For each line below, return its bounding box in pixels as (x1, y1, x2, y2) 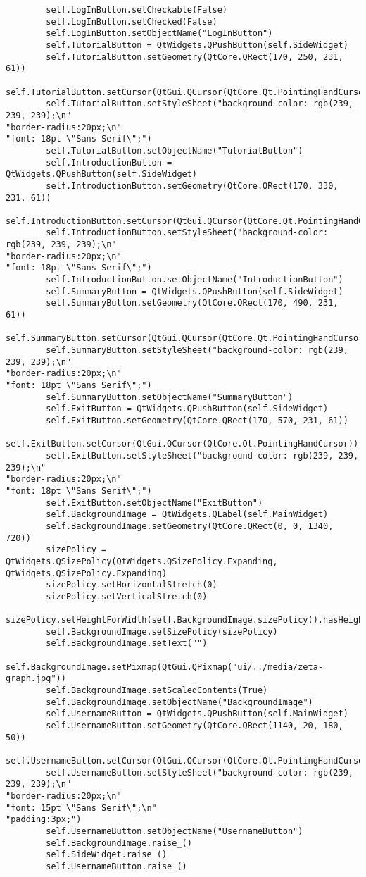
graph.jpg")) (6, 673, 66, 684)
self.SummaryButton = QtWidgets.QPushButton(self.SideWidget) (46, 286, 343, 297)
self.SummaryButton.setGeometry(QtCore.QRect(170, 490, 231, (46, 298, 339, 309)
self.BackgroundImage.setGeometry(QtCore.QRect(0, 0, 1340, (46, 521, 334, 531)
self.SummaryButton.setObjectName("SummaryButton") (46, 392, 294, 402)
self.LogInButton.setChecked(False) (46, 16, 217, 27)
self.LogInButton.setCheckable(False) (46, 5, 227, 15)
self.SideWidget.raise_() (46, 850, 168, 860)
